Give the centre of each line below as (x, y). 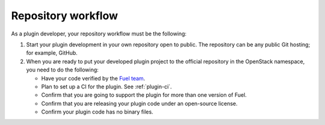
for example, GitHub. (52, 53)
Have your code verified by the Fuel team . (93, 78)
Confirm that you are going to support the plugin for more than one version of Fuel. (144, 95)
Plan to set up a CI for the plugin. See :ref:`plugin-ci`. (107, 87)
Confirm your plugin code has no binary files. (97, 112)
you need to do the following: (62, 70)
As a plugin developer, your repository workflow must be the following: (99, 34)
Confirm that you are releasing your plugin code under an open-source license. (139, 103)
